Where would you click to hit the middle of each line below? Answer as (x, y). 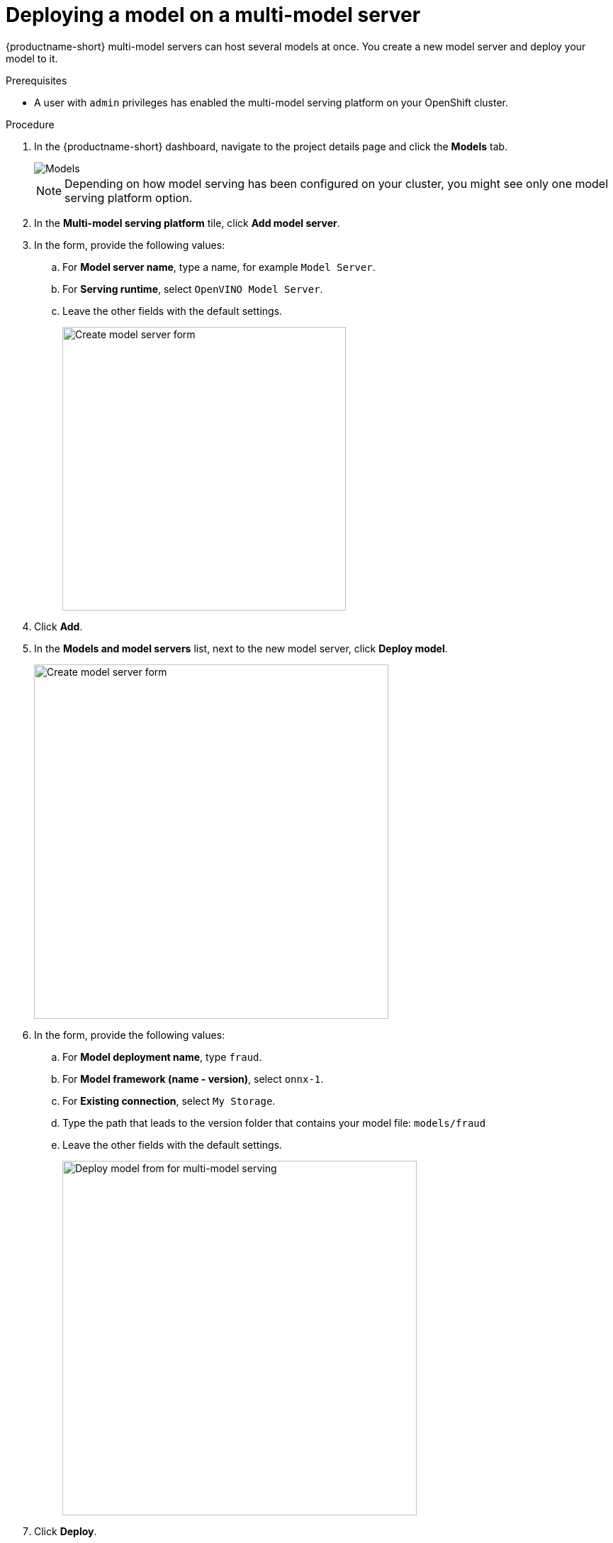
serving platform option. (129, 197)
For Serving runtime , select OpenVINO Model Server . (193, 289)
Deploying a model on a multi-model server (213, 15)
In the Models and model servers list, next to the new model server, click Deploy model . (241, 648)
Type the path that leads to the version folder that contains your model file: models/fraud (274, 1123)
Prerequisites (36, 80)
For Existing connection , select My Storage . (169, 1101)
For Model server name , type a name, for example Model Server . (219, 267)
